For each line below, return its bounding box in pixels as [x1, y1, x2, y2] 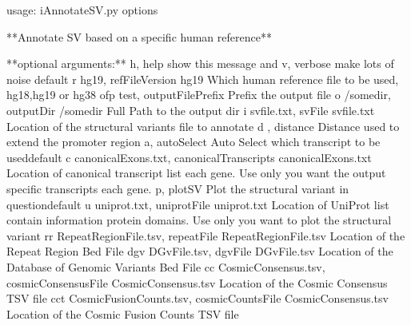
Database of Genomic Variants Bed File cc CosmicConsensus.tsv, [6, 258, 325, 275]
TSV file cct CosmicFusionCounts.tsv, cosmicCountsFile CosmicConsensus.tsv [6, 290, 389, 307]
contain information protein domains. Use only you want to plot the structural [6, 212, 392, 228]
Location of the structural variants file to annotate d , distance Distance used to [6, 117, 400, 134]
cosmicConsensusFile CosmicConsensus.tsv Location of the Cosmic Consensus [6, 274, 388, 291]
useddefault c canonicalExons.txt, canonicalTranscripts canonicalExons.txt [6, 149, 372, 165]
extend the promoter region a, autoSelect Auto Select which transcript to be [6, 133, 381, 150]
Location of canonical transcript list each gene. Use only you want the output [6, 164, 386, 181]
